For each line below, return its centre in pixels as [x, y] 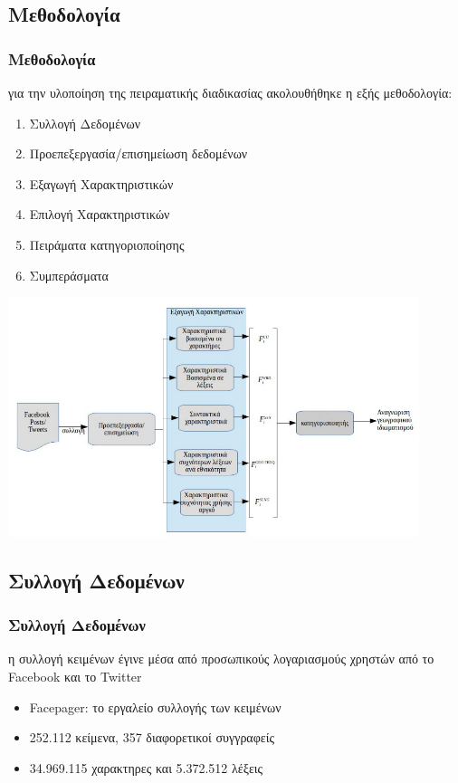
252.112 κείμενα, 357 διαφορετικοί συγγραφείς [152, 737]
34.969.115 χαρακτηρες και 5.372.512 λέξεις [146, 767]
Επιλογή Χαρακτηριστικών [100, 214]
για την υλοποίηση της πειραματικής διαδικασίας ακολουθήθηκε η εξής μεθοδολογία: [230, 92]
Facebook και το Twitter [75, 676]
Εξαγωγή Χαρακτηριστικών [101, 183]
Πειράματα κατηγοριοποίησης [107, 244]
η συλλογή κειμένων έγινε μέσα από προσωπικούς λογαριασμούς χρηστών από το [221, 659]
